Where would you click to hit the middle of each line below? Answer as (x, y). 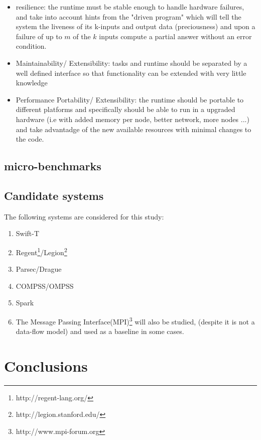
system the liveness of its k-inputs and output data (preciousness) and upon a (136, 26)
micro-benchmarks (53, 166)
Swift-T (28, 233)
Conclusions (46, 365)
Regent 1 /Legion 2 (41, 251)
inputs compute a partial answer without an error (175, 36)
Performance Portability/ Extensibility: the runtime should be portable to (130, 99)
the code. (30, 139)
